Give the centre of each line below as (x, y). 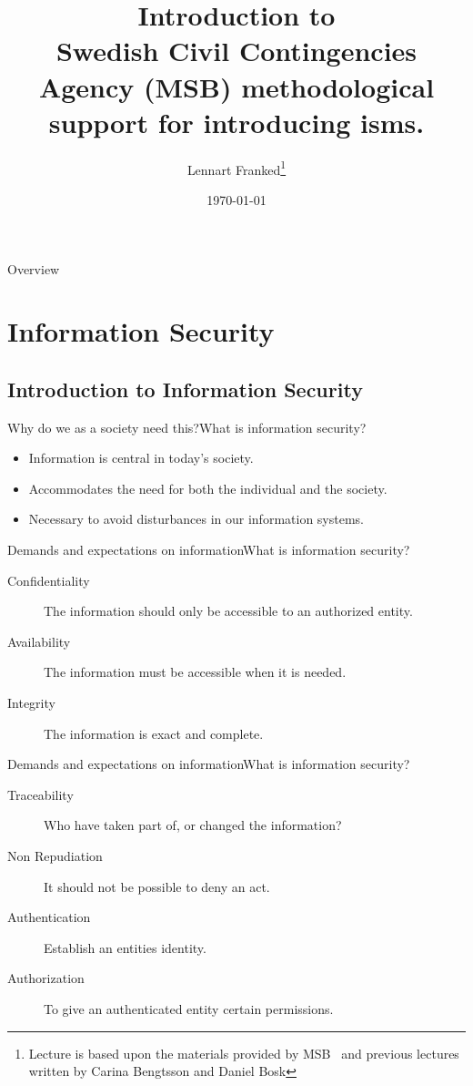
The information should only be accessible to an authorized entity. (228, 611)
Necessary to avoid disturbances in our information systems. (196, 519)
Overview (34, 268)
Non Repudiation (55, 856)
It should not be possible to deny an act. (157, 886)
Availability (39, 641)
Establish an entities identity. (125, 947)
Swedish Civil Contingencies (236, 51)
